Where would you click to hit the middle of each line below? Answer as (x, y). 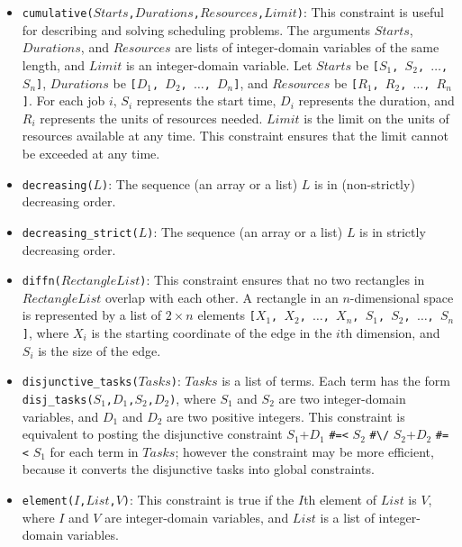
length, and (54, 64)
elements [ (226, 315)
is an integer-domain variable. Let (219, 64)
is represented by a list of (92, 315)
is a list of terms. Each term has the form (336, 381)
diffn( (41, 282)
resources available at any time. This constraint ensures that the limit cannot (235, 136)
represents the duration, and (376, 100)
